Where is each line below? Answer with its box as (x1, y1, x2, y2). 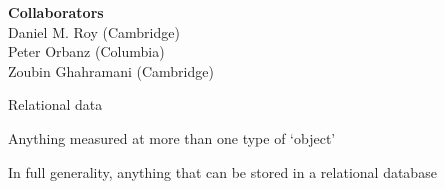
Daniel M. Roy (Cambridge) (8, 21, 180, 42)
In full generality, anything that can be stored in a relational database (8, 161, 437, 182)
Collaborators (8, 2, 104, 22)
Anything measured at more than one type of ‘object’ (8, 127, 336, 148)
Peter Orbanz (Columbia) (8, 41, 165, 62)
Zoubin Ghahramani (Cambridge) (8, 60, 214, 81)
